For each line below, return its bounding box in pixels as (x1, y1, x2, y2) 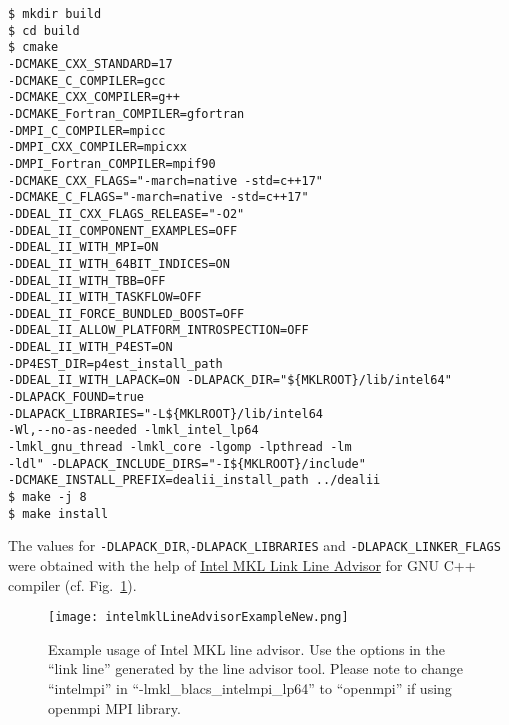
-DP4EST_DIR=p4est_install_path (8, 356, 223, 371)
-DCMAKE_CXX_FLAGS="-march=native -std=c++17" (8, 173, 323, 188)
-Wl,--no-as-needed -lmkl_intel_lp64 (8, 423, 259, 438)
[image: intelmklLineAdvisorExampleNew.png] (48, 610, 349, 625)
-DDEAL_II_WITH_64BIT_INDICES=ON (8, 256, 230, 271)
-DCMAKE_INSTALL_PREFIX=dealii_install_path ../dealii (8, 473, 381, 488)
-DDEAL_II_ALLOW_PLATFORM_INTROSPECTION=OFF (8, 323, 309, 338)
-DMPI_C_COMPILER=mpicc (8, 123, 166, 138)
